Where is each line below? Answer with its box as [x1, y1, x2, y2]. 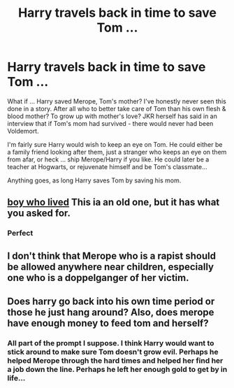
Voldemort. [7, 127, 40, 135]
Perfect [7, 229, 34, 238]
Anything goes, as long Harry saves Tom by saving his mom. [7, 176, 182, 185]
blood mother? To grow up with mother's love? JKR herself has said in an [7, 112, 218, 120]
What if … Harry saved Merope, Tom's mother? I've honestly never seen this [7, 96, 227, 106]
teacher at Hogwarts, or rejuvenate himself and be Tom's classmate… [7, 162, 207, 171]
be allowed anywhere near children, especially [7, 261, 214, 273]
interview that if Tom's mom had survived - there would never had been [7, 119, 214, 127]
